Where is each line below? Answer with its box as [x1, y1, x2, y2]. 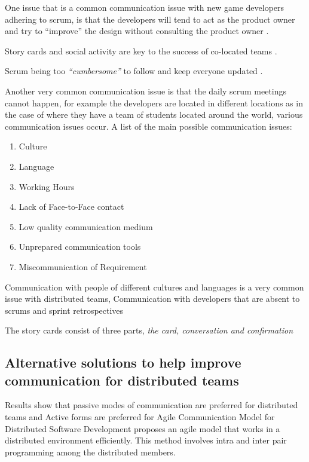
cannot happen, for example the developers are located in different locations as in [5, 96, 303, 109]
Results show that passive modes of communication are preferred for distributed [5, 399, 298, 411]
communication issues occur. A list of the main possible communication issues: [5, 120, 292, 132]
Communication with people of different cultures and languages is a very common [5, 280, 304, 293]
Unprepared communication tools [19, 240, 141, 253]
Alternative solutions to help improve [5, 353, 241, 372]
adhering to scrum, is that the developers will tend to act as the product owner [5, 13, 295, 25]
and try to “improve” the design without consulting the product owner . [5, 25, 269, 37]
